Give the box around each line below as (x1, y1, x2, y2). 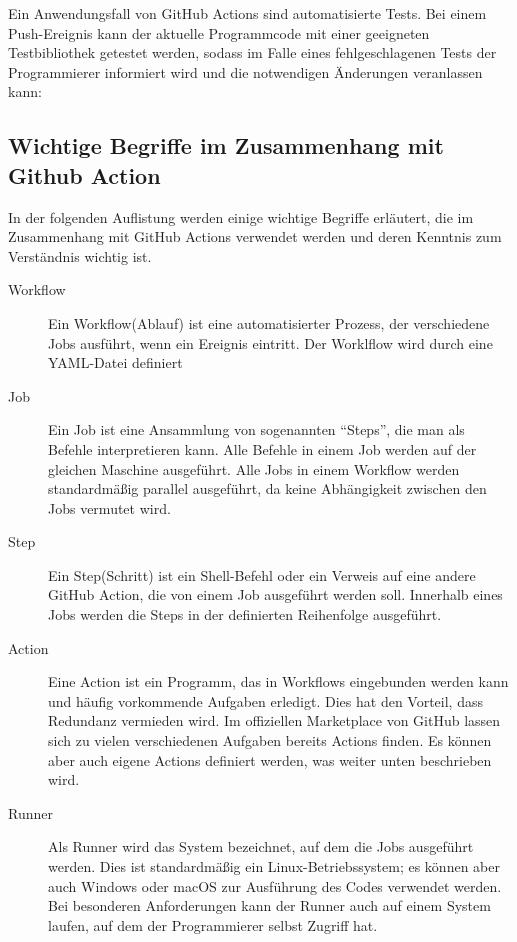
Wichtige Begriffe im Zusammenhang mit (8, 130, 444, 161)
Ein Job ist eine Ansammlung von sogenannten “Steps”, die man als (48, 419, 465, 440)
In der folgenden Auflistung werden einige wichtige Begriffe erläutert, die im (8, 206, 474, 227)
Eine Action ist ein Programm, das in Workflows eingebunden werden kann (48, 671, 509, 692)
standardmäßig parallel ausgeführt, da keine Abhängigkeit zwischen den (48, 478, 487, 499)
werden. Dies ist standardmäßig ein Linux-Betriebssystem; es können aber (48, 856, 500, 876)
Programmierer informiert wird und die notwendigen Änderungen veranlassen (8, 61, 483, 82)
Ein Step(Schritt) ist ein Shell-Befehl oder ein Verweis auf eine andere (48, 564, 476, 585)
